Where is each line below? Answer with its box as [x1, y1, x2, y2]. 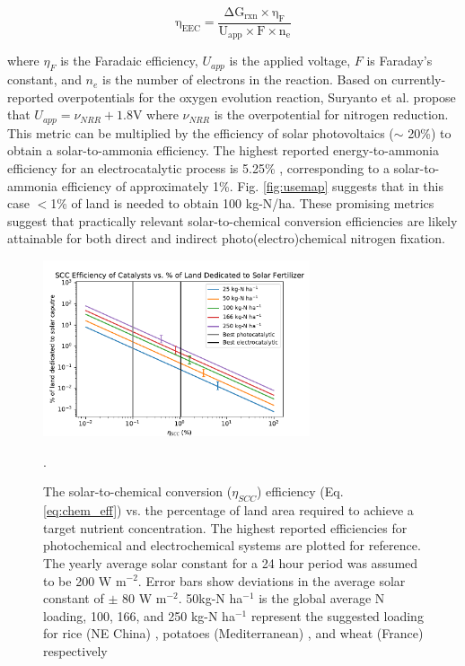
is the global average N [259, 589, 385, 608]
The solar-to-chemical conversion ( [43, 482, 232, 501]
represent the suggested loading [250, 606, 424, 625]
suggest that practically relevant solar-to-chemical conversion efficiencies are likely [7, 211, 458, 230]
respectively [43, 641, 108, 660]
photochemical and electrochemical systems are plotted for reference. [43, 536, 421, 555]
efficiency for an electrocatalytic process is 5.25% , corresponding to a [7, 158, 390, 177]
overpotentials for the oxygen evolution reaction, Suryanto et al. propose [57, 87, 456, 106]
